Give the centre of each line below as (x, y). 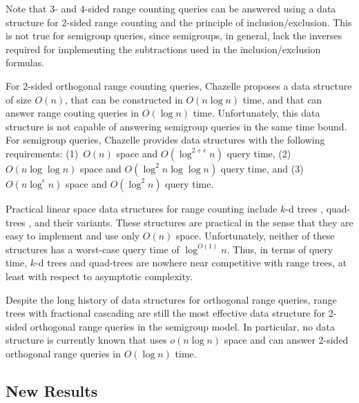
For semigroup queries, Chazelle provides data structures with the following (165, 140)
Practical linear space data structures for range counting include (142, 208)
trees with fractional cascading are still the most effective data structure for (165, 313)
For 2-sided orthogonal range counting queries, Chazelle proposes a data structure (179, 85)
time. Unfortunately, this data (256, 113)
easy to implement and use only (73, 236)
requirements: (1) (42, 153)
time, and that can (282, 99)
